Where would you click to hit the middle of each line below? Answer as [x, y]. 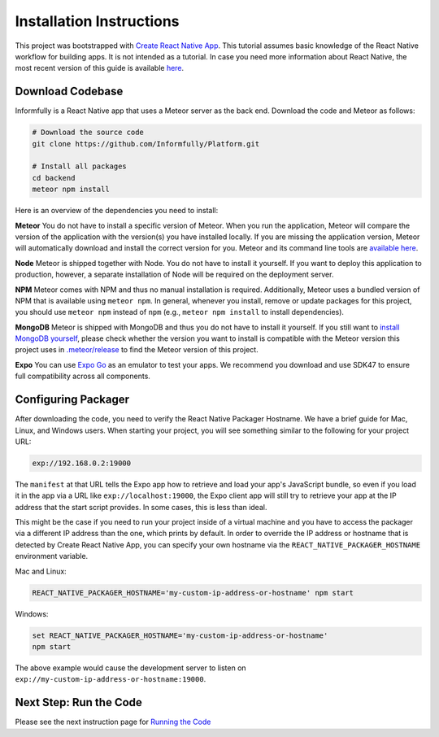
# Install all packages [80, 166]
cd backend [54, 178]
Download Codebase [69, 92]
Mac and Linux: [41, 571]
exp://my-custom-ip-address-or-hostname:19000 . [111, 679]
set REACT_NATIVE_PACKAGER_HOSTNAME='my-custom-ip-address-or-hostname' [180, 635]
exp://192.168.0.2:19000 [82, 463]
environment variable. [52, 556]
